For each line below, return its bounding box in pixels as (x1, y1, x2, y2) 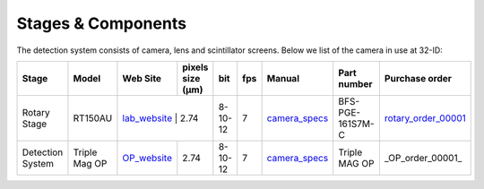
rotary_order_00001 (384, 112, 466, 125)
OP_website (122, 151, 173, 164)
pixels (182, 61, 209, 73)
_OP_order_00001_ (384, 151, 462, 164)
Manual (266, 72, 300, 84)
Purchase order (384, 72, 453, 84)
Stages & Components (16, 13, 187, 33)
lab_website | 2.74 (122, 112, 199, 125)
